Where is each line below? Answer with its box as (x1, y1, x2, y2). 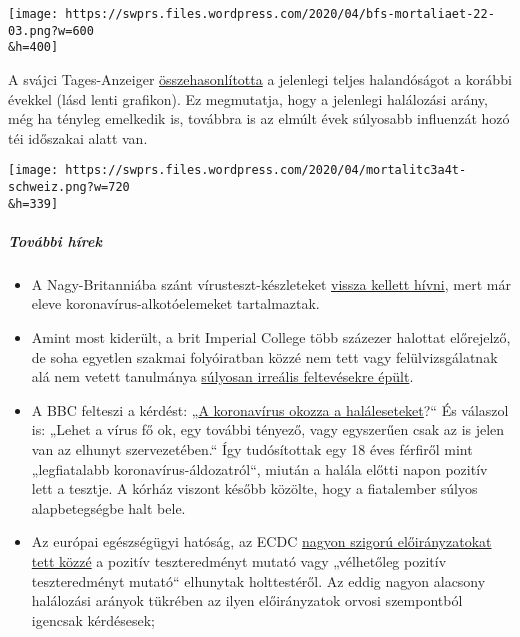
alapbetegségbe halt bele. (31, 497, 186, 518)
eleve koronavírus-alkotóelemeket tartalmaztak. (31, 293, 320, 314)
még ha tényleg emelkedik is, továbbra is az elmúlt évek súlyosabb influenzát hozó (8, 108, 510, 129)
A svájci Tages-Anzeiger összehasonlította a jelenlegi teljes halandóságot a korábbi (8, 68, 512, 89)
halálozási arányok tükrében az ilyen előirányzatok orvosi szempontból (31, 590, 463, 611)
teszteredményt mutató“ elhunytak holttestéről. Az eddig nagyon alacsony (31, 570, 486, 591)
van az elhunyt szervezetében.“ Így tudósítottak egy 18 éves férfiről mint (31, 439, 473, 460)
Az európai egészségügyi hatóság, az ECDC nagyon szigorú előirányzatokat (31, 531, 492, 552)
